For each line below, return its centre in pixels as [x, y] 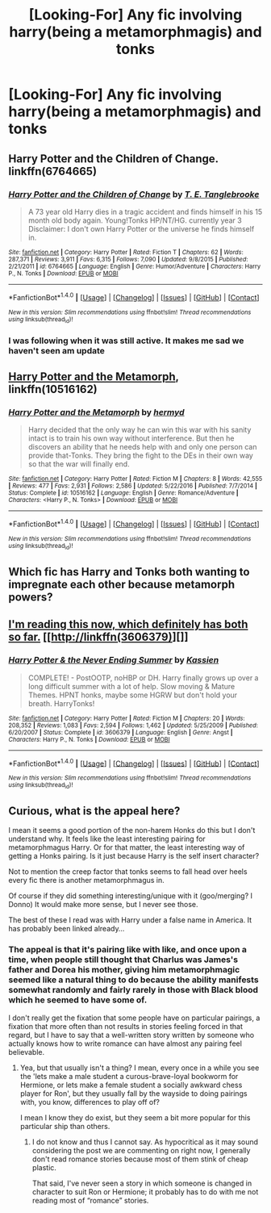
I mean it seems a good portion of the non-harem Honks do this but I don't [132, 830]
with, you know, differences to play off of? [90, 1102]
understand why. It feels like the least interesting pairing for [107, 839]
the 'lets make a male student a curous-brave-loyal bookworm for [129, 1076]
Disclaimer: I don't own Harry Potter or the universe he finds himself [141, 228]
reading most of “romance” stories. [90, 1200]
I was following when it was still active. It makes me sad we [126, 341]
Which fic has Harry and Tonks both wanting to [129, 572]
